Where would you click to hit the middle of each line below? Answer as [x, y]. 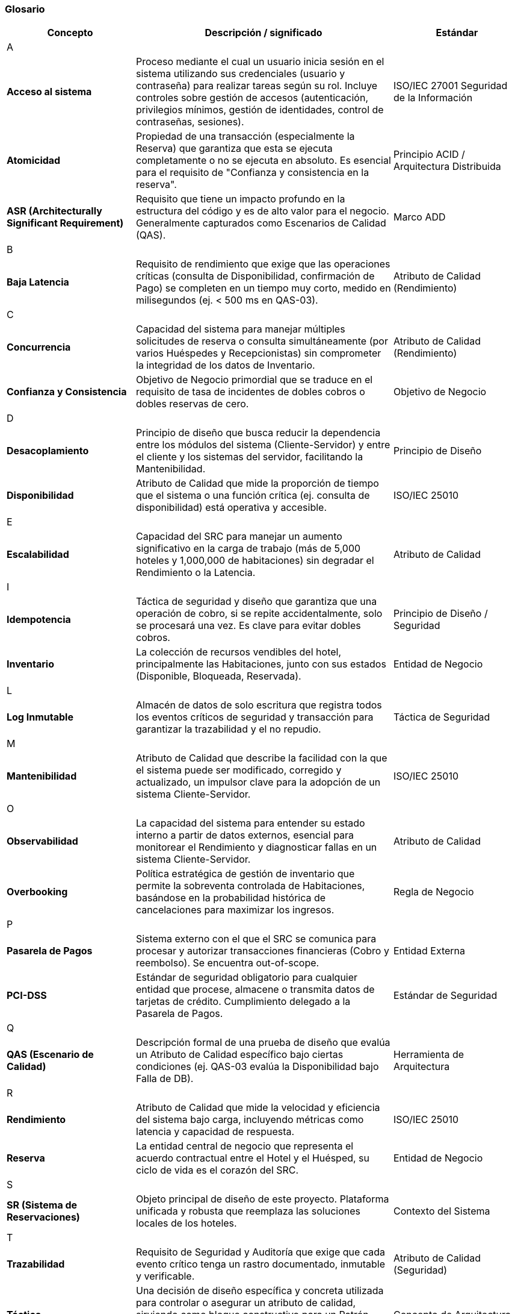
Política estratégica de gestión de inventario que [245, 874]
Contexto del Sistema [442, 1211]
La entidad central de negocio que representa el [245, 1146]
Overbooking [37, 892]
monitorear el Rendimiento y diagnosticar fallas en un [257, 847]
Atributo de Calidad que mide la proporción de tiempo [257, 483]
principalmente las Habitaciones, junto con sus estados [261, 664]
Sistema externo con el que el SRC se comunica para [256, 939]
